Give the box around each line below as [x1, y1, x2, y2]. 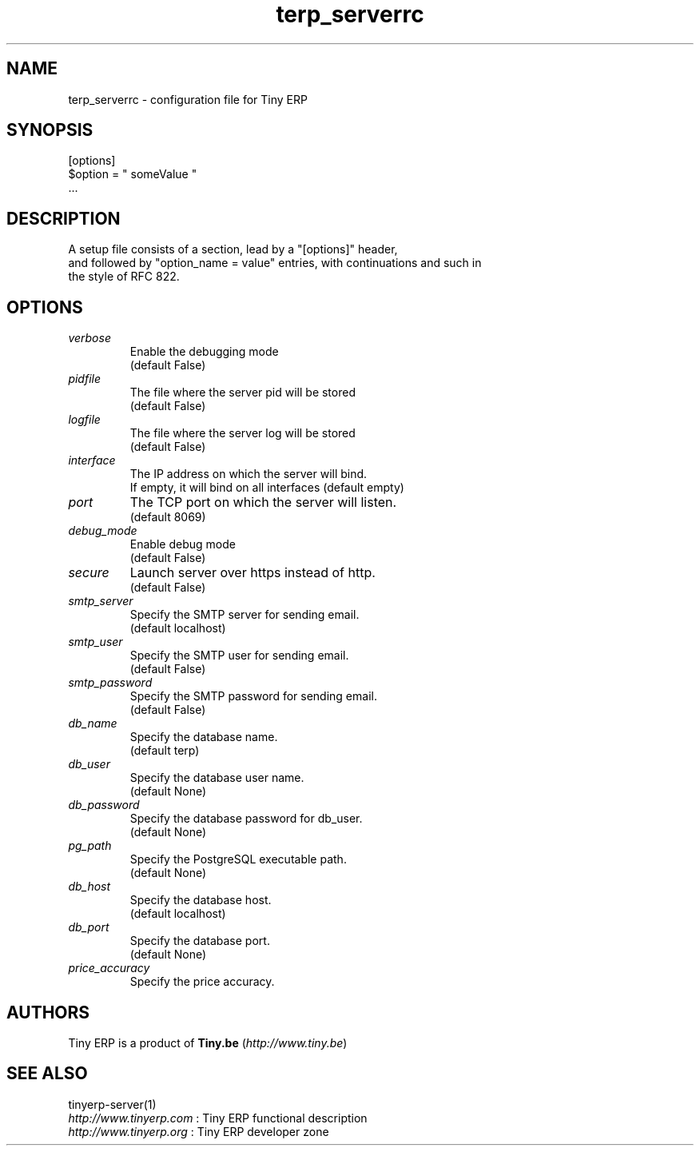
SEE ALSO [6, 1063, 88, 1084]
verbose [68, 331, 111, 345]
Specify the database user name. [129, 771, 304, 785]
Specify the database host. [129, 893, 272, 907]
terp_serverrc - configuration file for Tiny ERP [68, 92, 308, 106]
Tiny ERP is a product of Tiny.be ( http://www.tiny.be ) [68, 1035, 348, 1050]
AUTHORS [6, 1002, 90, 1022]
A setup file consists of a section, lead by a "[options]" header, [68, 242, 398, 257]
